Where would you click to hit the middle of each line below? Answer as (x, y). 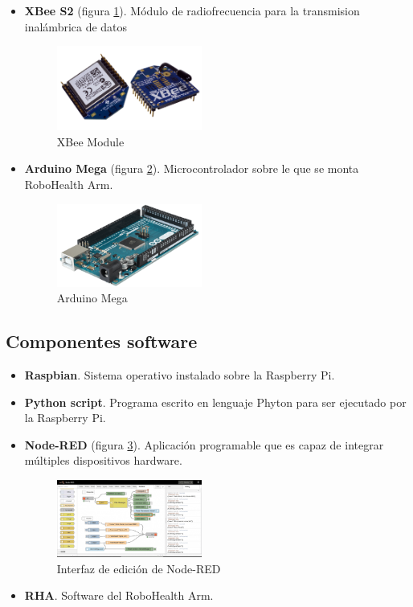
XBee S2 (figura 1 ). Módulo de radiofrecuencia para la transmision (192, 10)
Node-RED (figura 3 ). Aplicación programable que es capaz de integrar (204, 444)
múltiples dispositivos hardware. (103, 460)
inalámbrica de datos (76, 26)
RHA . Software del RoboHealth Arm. (119, 595)
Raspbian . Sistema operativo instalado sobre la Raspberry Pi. (180, 374)
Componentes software (102, 341)
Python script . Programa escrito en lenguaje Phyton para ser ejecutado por (215, 402)
